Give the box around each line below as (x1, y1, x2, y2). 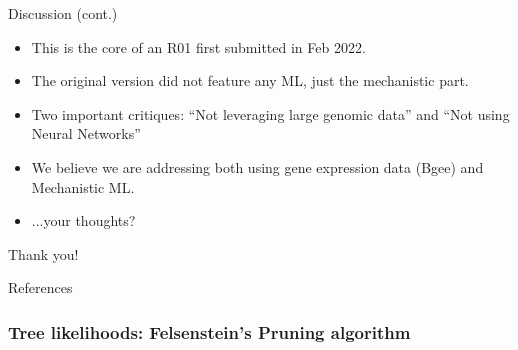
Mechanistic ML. (31, 176, 135, 197)
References (8, 277, 73, 298)
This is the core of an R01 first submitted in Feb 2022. (31, 36, 366, 57)
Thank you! (8, 243, 79, 264)
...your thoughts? (31, 210, 136, 231)
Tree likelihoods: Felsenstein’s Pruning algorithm (8, 319, 411, 344)
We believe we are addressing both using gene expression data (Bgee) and (31, 156, 484, 177)
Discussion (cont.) (8, 3, 118, 23)
